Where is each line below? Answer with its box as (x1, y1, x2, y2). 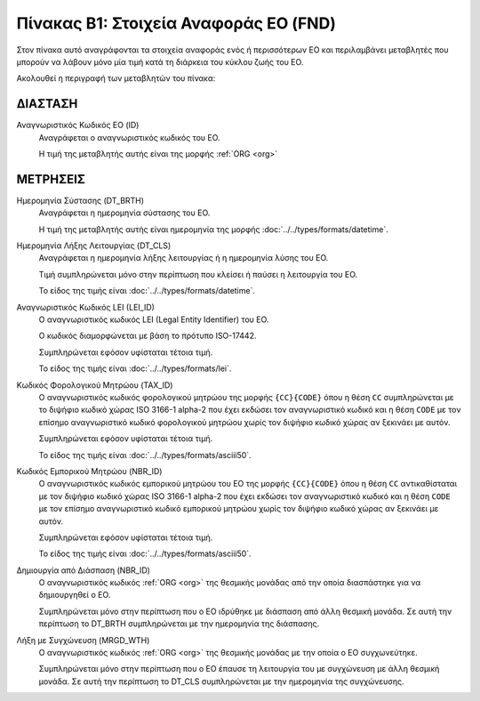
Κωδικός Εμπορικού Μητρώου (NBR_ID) (16, 465, 163, 476)
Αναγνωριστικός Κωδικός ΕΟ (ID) (16, 120, 140, 131)
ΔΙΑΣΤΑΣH (16, 96, 78, 111)
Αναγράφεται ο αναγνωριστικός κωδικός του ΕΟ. (38, 132, 221, 142)
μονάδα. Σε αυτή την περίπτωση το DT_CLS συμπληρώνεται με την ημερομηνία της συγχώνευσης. (38, 676, 404, 687)
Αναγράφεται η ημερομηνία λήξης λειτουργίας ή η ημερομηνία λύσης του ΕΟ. (38, 253, 329, 263)
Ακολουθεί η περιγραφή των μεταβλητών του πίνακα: (16, 73, 216, 84)
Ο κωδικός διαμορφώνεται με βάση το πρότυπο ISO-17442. (38, 330, 257, 342)
